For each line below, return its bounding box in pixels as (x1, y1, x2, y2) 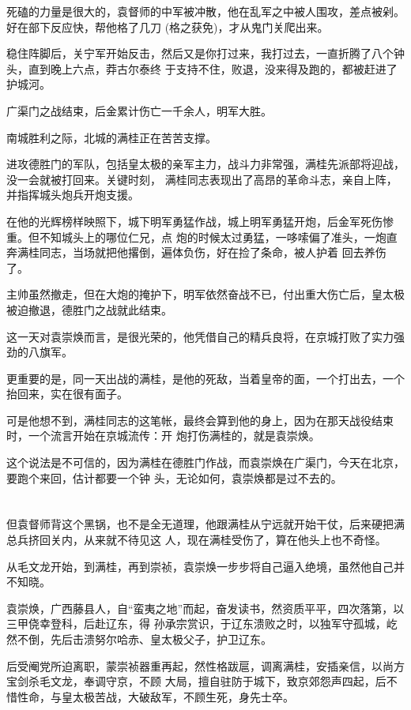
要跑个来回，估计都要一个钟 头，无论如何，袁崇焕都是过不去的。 (6, 469, 342, 486)
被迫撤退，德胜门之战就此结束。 (6, 301, 172, 317)
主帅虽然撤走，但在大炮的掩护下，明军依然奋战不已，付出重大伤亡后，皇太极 (6, 286, 405, 302)
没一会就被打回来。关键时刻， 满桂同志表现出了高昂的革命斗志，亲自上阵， (6, 171, 398, 187)
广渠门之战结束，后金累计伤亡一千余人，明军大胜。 (6, 102, 272, 118)
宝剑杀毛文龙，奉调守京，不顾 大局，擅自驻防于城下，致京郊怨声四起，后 (6, 673, 386, 689)
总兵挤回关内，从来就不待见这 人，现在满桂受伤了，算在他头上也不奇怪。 (6, 532, 386, 548)
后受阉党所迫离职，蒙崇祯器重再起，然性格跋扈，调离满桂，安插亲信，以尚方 (6, 657, 405, 674)
